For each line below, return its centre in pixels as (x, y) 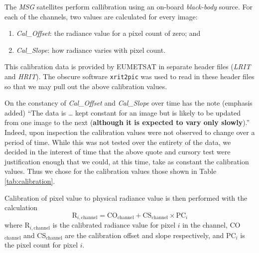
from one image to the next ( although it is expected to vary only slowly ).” (127, 122)
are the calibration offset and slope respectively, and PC (150, 235)
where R (17, 225)
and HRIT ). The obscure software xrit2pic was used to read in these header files (129, 76)
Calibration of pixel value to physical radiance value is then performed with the (126, 197)
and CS (35, 235)
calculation (21, 207)
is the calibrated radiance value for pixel (114, 225)
